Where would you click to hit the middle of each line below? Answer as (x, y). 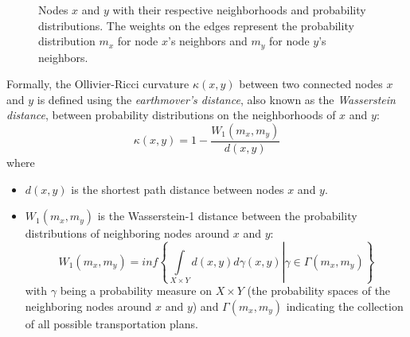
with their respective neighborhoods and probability (239, 10)
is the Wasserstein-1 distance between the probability (227, 216)
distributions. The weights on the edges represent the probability (196, 25)
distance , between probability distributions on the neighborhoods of (171, 115)
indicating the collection (345, 306)
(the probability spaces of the (319, 291)
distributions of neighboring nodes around (127, 233)
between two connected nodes (311, 84)
